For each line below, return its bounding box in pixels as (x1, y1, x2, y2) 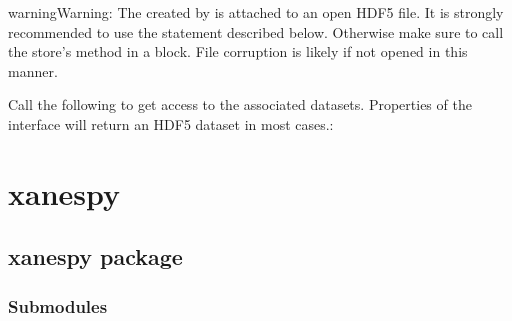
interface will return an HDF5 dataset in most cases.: (8, 113, 334, 134)
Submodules (8, 293, 108, 318)
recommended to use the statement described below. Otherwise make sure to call (8, 21, 504, 42)
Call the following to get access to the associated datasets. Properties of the (8, 94, 472, 115)
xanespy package (8, 241, 183, 272)
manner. (8, 60, 58, 81)
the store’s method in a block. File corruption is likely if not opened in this (8, 41, 468, 62)
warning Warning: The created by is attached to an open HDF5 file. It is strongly (8, 2, 504, 22)
